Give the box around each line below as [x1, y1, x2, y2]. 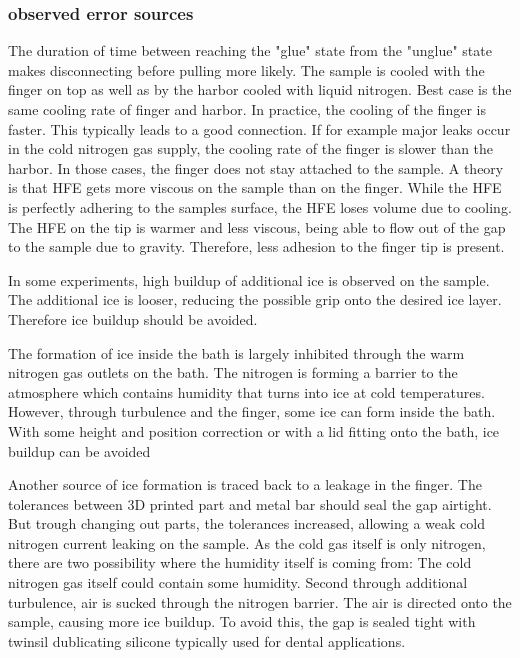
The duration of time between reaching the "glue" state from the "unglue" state [8, 40, 492, 61]
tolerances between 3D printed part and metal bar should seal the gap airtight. [8, 493, 492, 514]
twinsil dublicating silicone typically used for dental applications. [8, 630, 406, 651]
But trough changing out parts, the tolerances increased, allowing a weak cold [8, 513, 485, 534]
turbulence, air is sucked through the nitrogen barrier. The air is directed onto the [8, 591, 512, 612]
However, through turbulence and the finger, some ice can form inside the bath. [8, 401, 496, 422]
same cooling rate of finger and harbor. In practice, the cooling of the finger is [8, 99, 486, 119]
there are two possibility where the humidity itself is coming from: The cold [8, 552, 472, 573]
